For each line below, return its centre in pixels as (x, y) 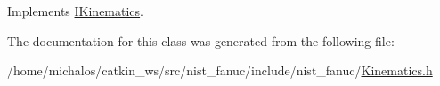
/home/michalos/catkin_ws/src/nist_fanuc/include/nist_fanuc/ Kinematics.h (220, 70)
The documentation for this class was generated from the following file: (201, 40)
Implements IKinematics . (75, 11)
